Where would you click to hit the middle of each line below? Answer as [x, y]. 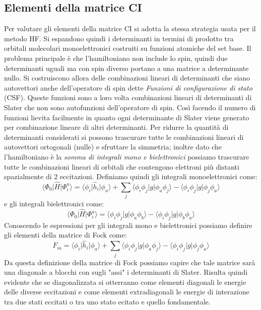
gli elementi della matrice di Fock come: [66, 235]
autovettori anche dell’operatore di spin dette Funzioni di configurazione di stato [128, 87]
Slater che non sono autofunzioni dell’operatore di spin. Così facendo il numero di [130, 107]
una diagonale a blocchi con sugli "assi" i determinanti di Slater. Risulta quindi [126, 272]
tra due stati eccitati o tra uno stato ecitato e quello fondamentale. [107, 301]
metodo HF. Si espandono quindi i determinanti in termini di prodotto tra [119, 38]
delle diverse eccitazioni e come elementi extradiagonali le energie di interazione [127, 292]
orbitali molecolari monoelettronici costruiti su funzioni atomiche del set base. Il [128, 48]
